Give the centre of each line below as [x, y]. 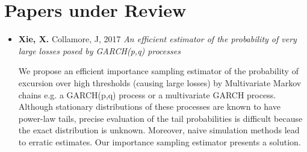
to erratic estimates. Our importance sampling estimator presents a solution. [160, 141]
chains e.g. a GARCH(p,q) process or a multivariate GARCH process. [147, 94]
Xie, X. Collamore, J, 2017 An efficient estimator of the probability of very [157, 39]
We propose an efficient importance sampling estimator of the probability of [158, 71]
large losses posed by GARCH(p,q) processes [99, 50]
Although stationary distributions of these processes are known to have [149, 106]
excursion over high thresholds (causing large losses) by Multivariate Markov [160, 82]
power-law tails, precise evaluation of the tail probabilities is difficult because [160, 118]
